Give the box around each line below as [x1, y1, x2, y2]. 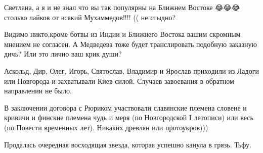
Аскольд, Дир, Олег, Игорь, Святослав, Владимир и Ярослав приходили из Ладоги [4, 65, 259, 76]
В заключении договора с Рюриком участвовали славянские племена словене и [4, 102, 247, 113]
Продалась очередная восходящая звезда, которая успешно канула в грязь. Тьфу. [4, 139, 251, 149]
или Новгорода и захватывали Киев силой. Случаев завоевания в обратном [4, 75, 234, 86]
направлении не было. [4, 85, 72, 96]
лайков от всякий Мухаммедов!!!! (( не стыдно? [29, 12, 176, 22]
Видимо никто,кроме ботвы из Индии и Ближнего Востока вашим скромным [4, 29, 241, 39]
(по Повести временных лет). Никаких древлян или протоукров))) [4, 122, 208, 132]
